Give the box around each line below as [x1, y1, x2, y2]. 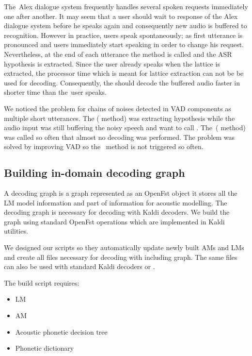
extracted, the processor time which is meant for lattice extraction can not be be [4, 68, 244, 78]
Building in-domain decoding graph [4, 165, 185, 180]
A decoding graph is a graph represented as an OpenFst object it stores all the [4, 188, 237, 198]
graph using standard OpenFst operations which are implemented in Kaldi [4, 216, 225, 226]
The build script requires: [4, 277, 79, 288]
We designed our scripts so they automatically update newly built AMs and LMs [4, 242, 244, 253]
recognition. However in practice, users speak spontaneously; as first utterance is [4, 30, 243, 40]
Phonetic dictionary [15, 343, 74, 353]
